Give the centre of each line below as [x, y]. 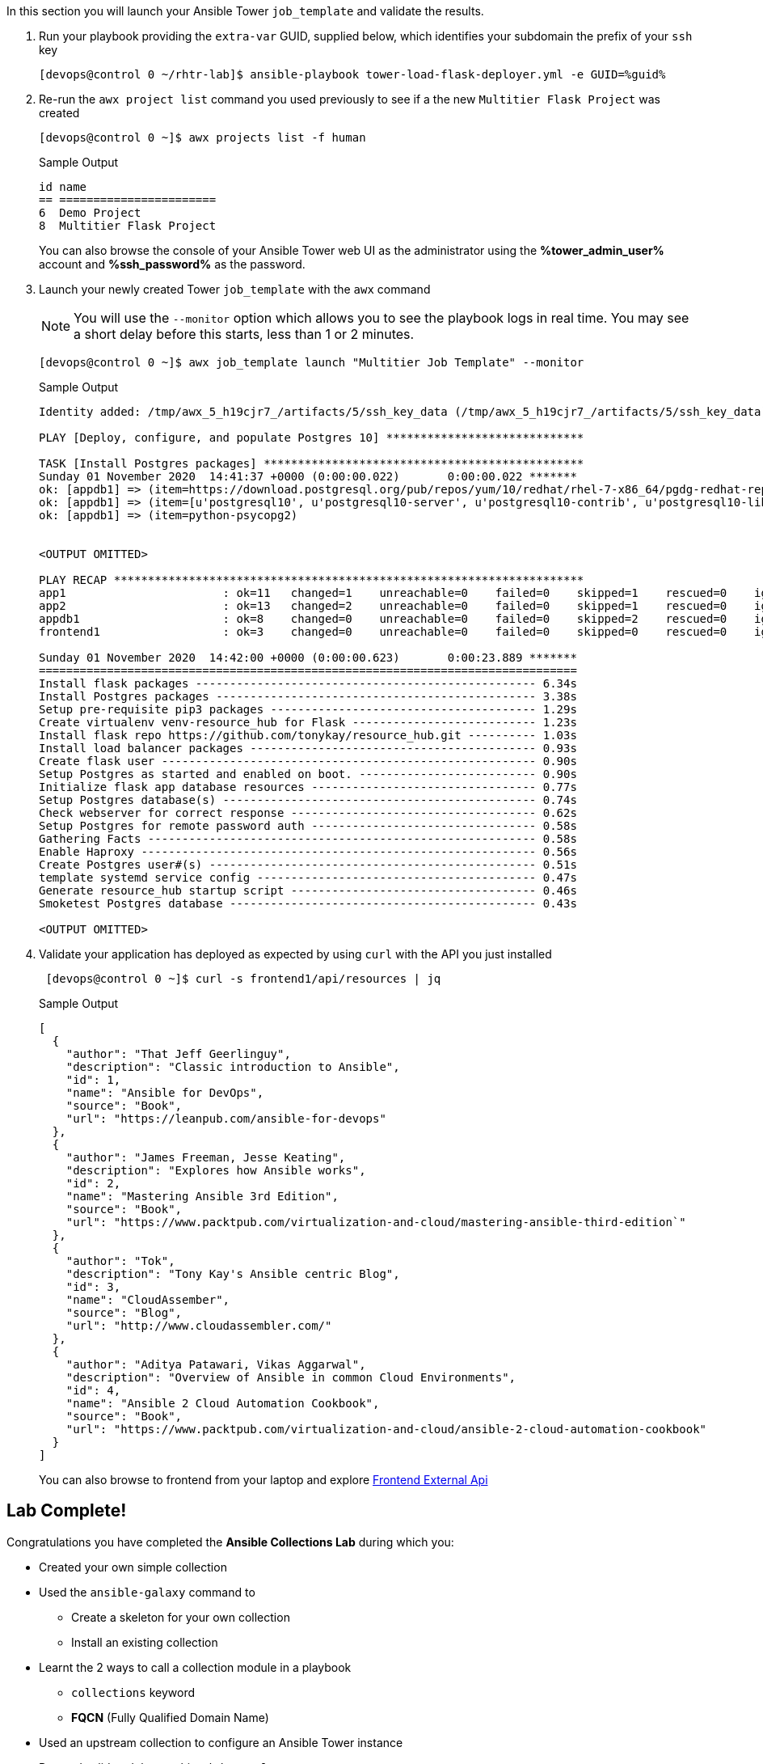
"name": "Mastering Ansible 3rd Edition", [202, 1196]
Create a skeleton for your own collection [181, 1617]
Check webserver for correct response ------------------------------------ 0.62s [308, 813]
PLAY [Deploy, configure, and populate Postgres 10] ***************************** [312, 438]
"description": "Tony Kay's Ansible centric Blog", [233, 1274]
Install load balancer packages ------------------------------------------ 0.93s [308, 748]
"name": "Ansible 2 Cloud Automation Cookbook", [223, 1403]
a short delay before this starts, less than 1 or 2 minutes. [244, 334]
